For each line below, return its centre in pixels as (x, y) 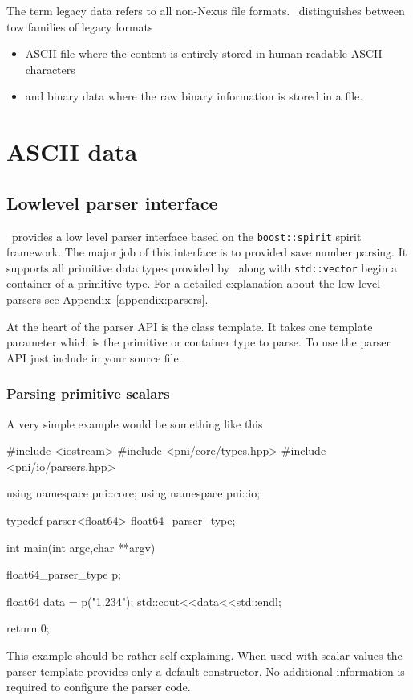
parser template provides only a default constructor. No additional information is (206, 671)
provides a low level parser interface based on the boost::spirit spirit (186, 236)
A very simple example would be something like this (135, 423)
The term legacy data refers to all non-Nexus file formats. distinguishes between (206, 10)
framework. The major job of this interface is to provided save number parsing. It (207, 252)
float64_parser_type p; (64, 574)
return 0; (28, 628)
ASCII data (72, 151)
